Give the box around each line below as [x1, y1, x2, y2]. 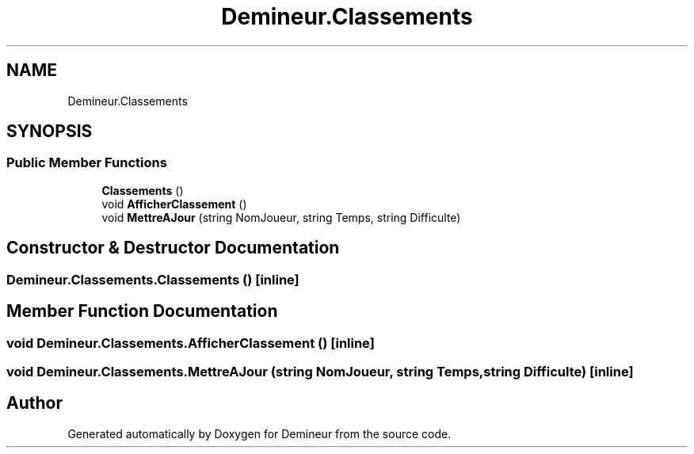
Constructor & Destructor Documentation [6, 238, 340, 258]
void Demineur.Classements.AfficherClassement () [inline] [6, 334, 375, 351]
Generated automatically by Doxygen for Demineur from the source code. [67, 426, 452, 441]
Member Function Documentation [6, 301, 278, 322]
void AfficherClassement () [101, 196, 247, 211]
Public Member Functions [6, 155, 167, 171]
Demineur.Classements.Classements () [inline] [6, 271, 299, 288]
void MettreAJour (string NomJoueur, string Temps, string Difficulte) [101, 210, 461, 224]
